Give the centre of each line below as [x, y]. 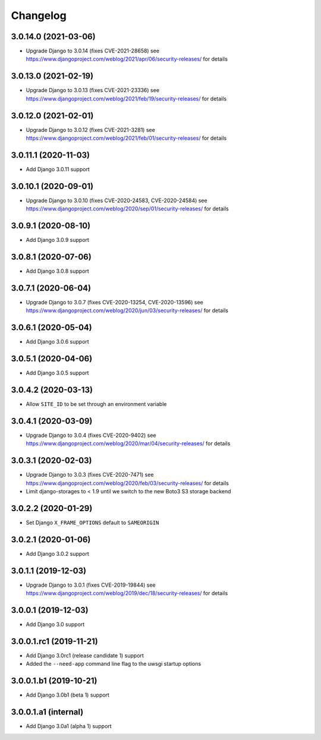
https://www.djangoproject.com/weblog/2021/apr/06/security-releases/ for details [127, 59]
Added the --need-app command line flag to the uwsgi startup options [114, 664]
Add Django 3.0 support [55, 625]
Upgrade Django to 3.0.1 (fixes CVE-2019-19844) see [91, 585]
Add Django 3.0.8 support [57, 271]
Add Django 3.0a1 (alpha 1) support [69, 726]
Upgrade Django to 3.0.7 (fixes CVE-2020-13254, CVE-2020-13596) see [114, 302]
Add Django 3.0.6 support [57, 342]
